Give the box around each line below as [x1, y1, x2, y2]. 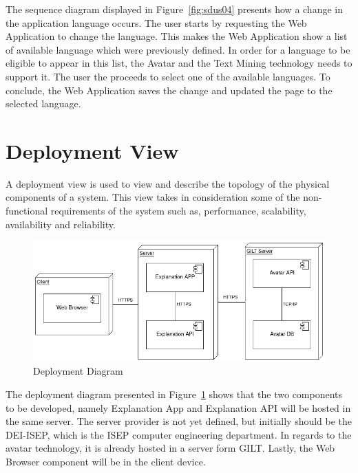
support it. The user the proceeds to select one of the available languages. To [6, 69, 330, 83]
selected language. [6, 96, 81, 111]
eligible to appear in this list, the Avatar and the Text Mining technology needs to [6, 56, 352, 70]
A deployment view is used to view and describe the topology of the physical [6, 176, 330, 190]
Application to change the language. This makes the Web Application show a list [6, 29, 348, 43]
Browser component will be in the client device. [6, 454, 206, 468]
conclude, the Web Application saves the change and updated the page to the [6, 82, 333, 97]
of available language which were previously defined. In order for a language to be [6, 42, 350, 56]
